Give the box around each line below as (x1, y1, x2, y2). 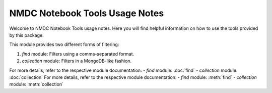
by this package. (9, 32, 44, 38)
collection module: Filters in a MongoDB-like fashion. (22, 58, 132, 64)
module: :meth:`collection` (9, 81, 64, 87)
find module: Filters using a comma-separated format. (22, 51, 134, 57)
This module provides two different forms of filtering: (9, 41, 119, 48)
